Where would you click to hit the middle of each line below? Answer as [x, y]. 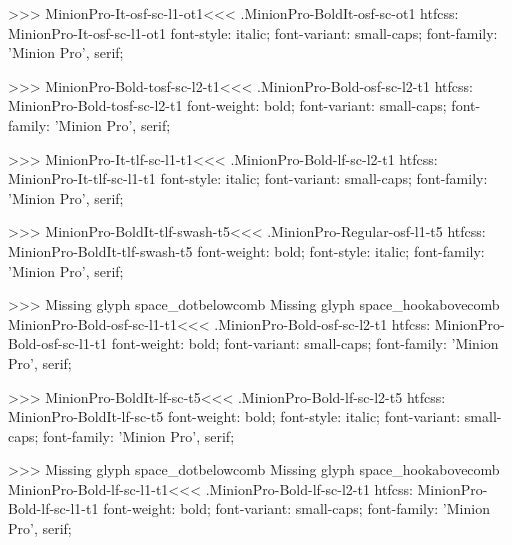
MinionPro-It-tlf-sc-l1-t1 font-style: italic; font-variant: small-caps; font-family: [248, 178]
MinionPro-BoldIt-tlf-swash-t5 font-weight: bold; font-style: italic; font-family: [246, 250]
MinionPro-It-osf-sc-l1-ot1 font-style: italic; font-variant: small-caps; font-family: [253, 32]
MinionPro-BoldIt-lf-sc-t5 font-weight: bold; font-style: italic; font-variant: [234, 416]
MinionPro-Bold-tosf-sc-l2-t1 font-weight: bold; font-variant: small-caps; [227, 105]
